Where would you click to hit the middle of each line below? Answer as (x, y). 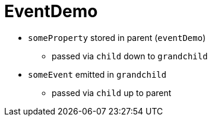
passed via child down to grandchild (130, 56)
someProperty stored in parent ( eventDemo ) (117, 37)
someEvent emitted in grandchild (97, 74)
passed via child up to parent (112, 93)
